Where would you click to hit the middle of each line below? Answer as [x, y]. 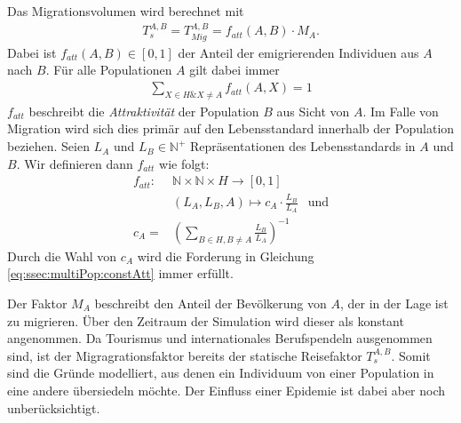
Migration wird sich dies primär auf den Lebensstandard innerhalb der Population [231, 128]
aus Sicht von [313, 111]
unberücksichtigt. [54, 407]
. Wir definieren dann [75, 163]
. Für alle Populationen [109, 70]
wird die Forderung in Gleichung [226, 255]
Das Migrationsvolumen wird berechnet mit [126, 11]
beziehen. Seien [48, 146]
